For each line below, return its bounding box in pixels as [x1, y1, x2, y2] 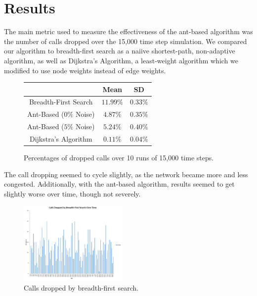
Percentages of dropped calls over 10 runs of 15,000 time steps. [24, 152, 214, 163]
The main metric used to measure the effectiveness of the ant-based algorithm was [4, 26, 253, 37]
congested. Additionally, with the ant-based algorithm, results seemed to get [4, 179, 235, 189]
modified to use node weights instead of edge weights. [4, 65, 166, 75]
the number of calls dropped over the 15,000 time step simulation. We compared [4, 36, 247, 46]
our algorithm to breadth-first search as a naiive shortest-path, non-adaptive [4, 46, 235, 56]
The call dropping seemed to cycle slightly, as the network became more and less [4, 169, 248, 179]
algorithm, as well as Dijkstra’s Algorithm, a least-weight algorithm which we [4, 55, 238, 65]
